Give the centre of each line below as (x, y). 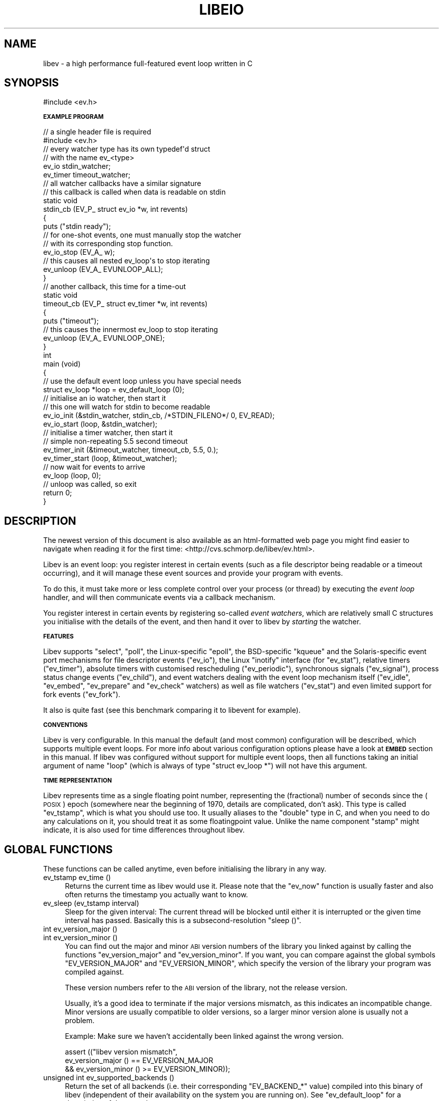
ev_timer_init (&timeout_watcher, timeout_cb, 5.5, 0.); (131, 450)
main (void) (62, 364)
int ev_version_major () (80, 929)
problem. (80, 1021)
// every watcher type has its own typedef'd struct (127, 149)
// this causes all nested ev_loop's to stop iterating (126, 261)
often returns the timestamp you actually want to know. (157, 895)
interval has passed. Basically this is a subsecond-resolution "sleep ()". (183, 921)
